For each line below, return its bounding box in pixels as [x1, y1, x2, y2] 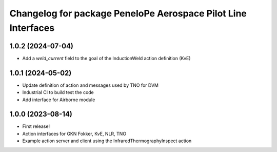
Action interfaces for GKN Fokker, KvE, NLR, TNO [22, 130, 127, 137]
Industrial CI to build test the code [22, 89, 94, 96]
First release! [22, 123, 50, 129]
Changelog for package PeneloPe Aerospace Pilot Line [9, 8, 247, 19]
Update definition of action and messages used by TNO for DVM [22, 82, 159, 88]
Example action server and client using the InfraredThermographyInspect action [22, 138, 192, 144]
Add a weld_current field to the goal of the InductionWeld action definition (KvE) [22, 55, 191, 61]
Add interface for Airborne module [22, 97, 95, 103]
